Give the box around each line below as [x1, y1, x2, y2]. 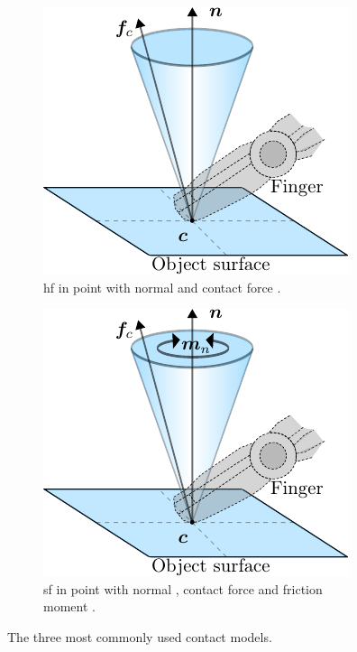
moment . [43, 597, 96, 616]
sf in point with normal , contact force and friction [43, 579, 323, 598]
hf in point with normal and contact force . [43, 277, 281, 296]
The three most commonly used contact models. [7, 627, 272, 646]
